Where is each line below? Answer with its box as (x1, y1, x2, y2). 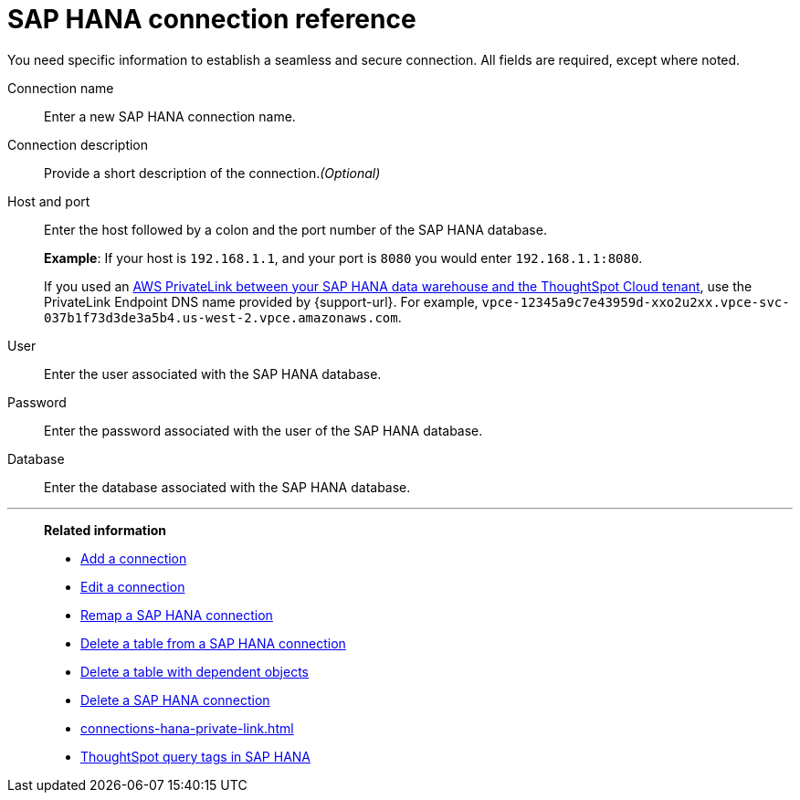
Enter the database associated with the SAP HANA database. (44, 479, 411, 495)
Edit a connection (80, 578, 185, 595)
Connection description (7, 136, 149, 153)
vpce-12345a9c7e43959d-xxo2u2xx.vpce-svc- (481, 294, 790, 310)
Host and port (7, 193, 90, 209)
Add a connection (80, 550, 187, 566)
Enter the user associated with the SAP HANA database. (44, 365, 382, 382)
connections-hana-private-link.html (80, 720, 294, 736)
